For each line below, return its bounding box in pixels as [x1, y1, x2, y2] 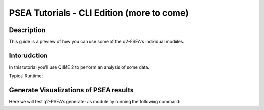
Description [9, 26, 46, 34]
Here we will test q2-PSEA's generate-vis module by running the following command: [9, 99, 181, 105]
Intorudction [9, 51, 48, 59]
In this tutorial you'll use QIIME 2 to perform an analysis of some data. [9, 64, 149, 70]
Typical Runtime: [9, 73, 43, 79]
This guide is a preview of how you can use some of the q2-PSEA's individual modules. [9, 39, 185, 45]
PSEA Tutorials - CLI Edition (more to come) [9, 7, 189, 18]
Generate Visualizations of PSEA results [9, 86, 134, 94]
